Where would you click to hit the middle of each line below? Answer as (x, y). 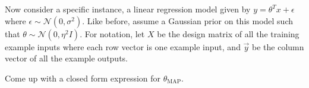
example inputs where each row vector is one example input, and (123, 46)
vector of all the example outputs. (67, 58)
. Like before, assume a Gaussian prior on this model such (187, 20)
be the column (278, 46)
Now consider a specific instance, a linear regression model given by (128, 9)
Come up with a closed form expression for (83, 78)
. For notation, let (112, 33)
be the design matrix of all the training (228, 33)
